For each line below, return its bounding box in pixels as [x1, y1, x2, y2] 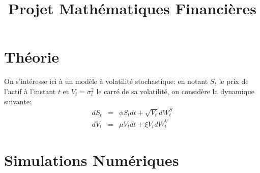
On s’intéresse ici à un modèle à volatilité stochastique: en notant [4, 76, 208, 86]
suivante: [4, 96, 32, 106]
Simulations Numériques [4, 149, 179, 170]
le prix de [219, 76, 249, 86]
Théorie [4, 46, 60, 67]
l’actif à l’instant [4, 85, 56, 96]
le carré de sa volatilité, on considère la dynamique [96, 85, 255, 96]
